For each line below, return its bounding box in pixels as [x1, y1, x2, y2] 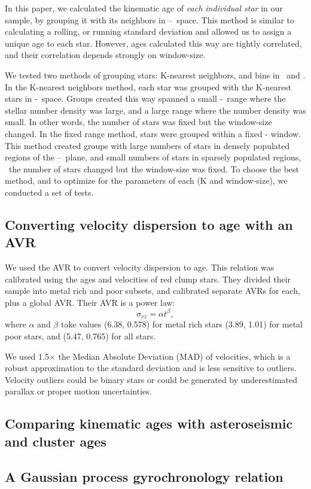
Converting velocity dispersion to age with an [5, 215, 293, 233]
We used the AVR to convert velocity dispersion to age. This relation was [5, 261, 275, 274]
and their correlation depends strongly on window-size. [5, 48, 206, 61]
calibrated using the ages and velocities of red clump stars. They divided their [5, 272, 291, 285]
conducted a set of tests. [5, 186, 94, 198]
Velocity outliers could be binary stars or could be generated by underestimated [5, 373, 298, 385]
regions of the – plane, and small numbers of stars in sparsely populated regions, [5, 151, 301, 163]
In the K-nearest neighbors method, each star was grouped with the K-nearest [5, 80, 292, 93]
